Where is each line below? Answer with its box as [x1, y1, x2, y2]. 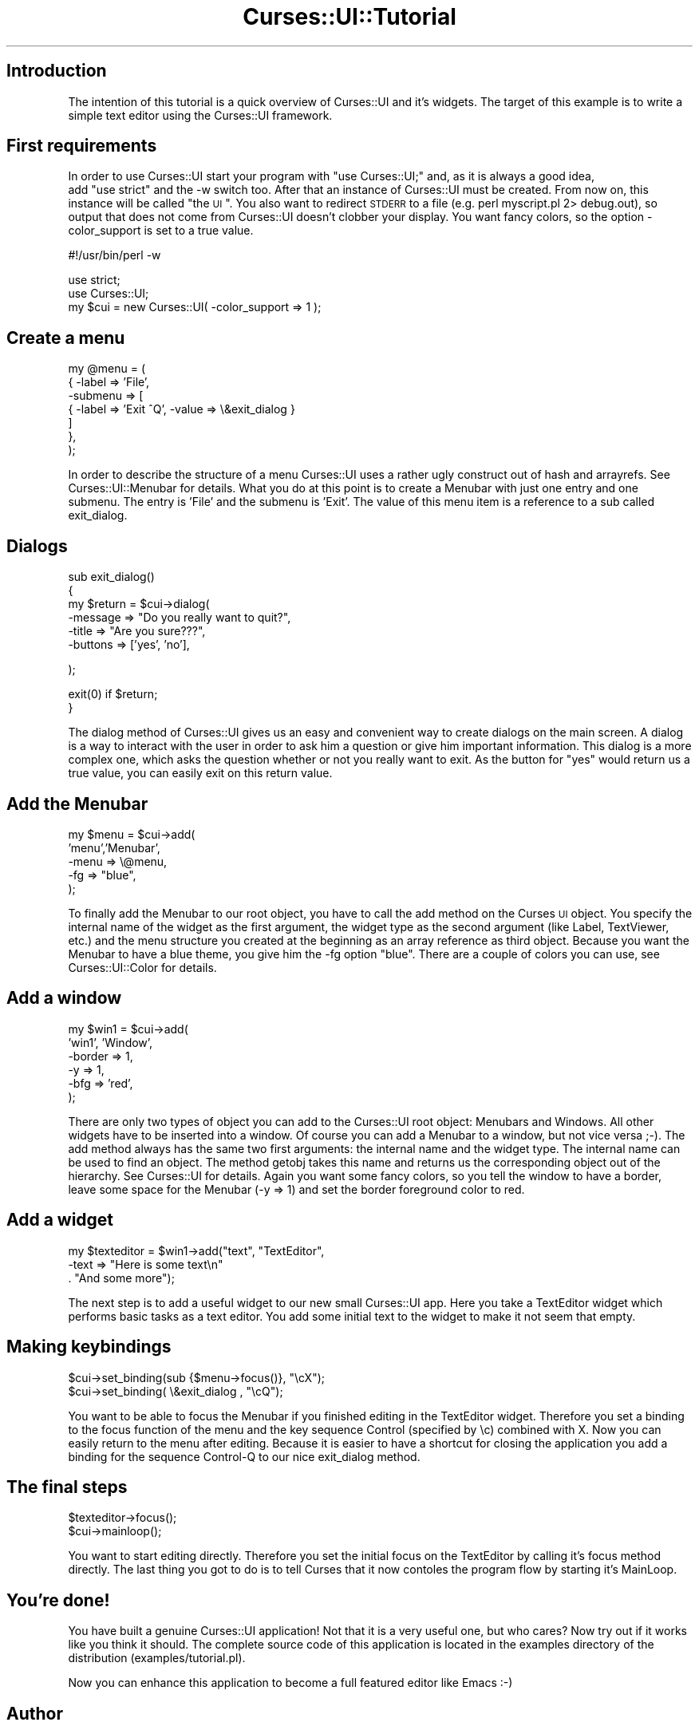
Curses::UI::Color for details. [68, 960, 217, 974]
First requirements [6, 136, 157, 156]
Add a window [6, 988, 122, 1009]
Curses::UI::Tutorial [243, 3, 456, 30]
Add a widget [6, 1210, 114, 1230]
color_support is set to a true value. [68, 223, 254, 238]
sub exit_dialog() [68, 570, 155, 584]
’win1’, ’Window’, [68, 1035, 153, 1049]
